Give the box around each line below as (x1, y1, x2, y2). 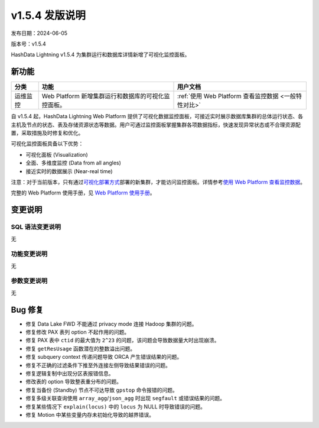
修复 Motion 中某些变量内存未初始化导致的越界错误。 (25, 411, 155, 418)
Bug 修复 (11, 304, 44, 314)
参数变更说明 (11, 277, 48, 285)
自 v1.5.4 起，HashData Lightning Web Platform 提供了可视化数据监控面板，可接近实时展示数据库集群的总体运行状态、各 (11, 113, 304, 120)
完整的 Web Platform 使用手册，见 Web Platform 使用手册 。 (11, 189, 155, 196)
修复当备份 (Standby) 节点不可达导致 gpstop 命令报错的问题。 (25, 386, 178, 393)
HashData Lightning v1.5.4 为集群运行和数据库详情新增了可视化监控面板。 (11, 51, 190, 59)
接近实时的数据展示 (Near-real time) (25, 167, 113, 174)
